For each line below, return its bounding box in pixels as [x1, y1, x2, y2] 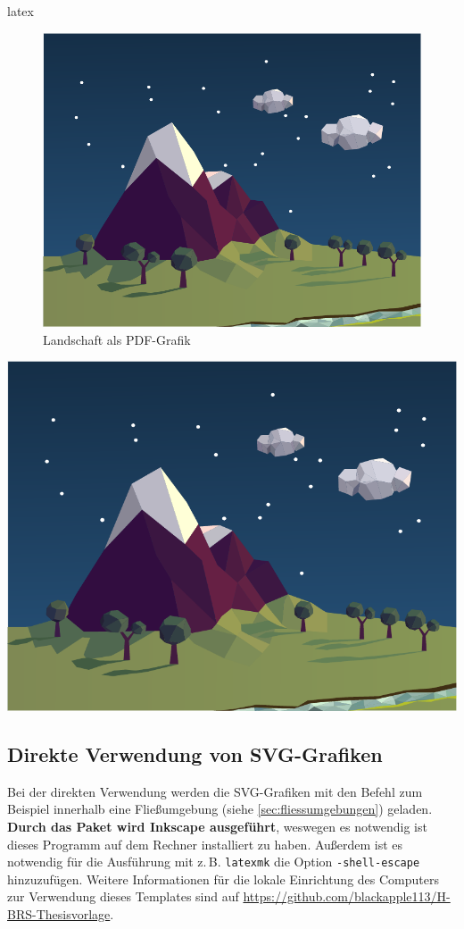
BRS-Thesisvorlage [7, 904, 111, 923]
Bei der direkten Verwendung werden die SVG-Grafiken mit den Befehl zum [7, 782, 423, 800]
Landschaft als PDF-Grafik [43, 330, 191, 348]
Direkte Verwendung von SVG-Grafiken [7, 740, 383, 767]
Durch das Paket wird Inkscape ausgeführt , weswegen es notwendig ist [7, 816, 427, 835]
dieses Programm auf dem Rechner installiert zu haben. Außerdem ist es [7, 834, 403, 853]
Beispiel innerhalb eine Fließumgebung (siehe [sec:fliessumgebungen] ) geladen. [7, 799, 433, 818]
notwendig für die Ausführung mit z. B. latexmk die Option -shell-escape [7, 852, 420, 871]
